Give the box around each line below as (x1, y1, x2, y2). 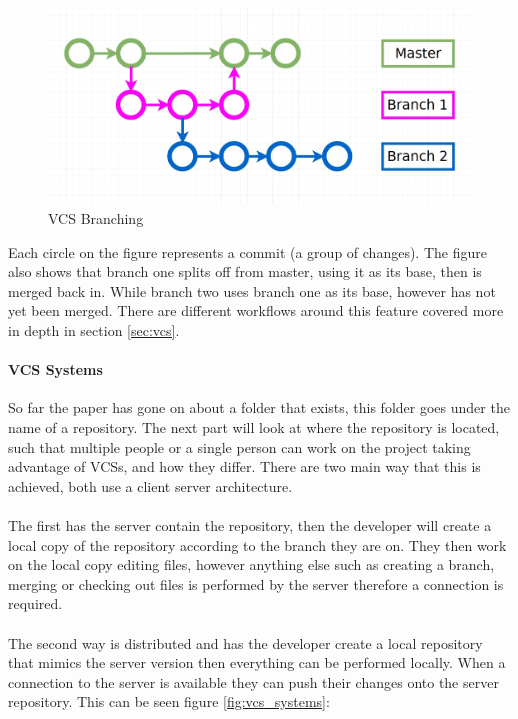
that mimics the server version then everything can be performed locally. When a (8, 652, 506, 673)
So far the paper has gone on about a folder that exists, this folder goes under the (8, 397, 510, 418)
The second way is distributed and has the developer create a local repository (8, 632, 483, 653)
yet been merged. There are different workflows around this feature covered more (8, 300, 504, 321)
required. (8, 593, 63, 614)
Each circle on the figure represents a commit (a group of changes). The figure (8, 241, 487, 262)
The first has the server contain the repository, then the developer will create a (8, 514, 492, 535)
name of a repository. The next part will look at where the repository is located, (8, 417, 500, 437)
